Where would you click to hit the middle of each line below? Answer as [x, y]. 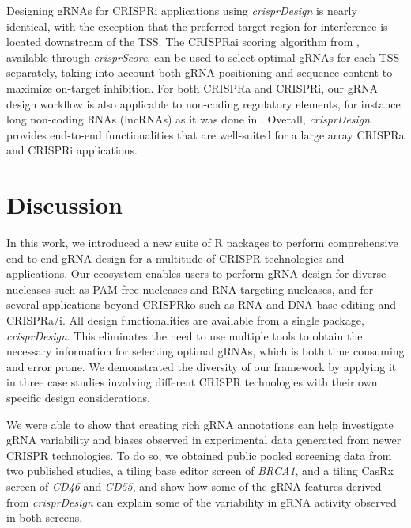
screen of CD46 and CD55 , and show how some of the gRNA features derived [194, 486]
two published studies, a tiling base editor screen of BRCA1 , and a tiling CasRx [200, 471]
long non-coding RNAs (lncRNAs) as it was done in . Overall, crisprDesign [189, 119]
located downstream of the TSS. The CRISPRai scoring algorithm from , [183, 42]
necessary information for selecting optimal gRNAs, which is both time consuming [205, 351]
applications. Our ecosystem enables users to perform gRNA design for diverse [196, 273]
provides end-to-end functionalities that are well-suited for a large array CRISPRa [205, 134]
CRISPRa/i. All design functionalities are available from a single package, [185, 320]
